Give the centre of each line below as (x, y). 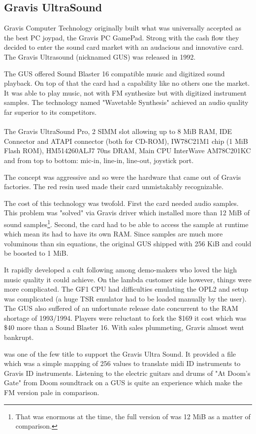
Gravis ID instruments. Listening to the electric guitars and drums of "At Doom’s (127, 373)
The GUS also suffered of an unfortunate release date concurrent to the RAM (121, 308)
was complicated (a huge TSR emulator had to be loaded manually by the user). (125, 298)
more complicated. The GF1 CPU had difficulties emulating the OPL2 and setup (126, 289)
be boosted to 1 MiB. (36, 253)
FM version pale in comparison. (52, 392)
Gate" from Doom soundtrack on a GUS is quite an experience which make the (123, 383)
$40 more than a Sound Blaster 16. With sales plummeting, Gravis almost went (124, 327)
